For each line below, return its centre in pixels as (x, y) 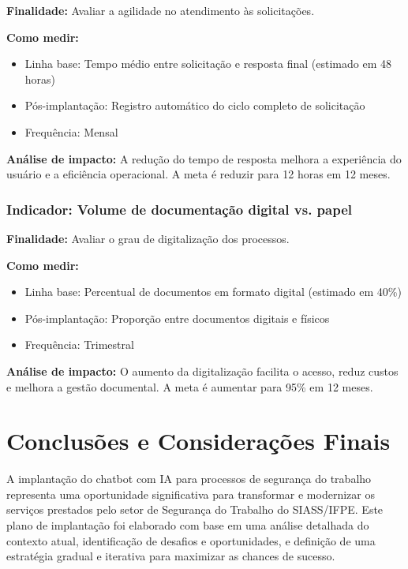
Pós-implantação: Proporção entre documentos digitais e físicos (177, 318)
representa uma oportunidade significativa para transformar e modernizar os (191, 494)
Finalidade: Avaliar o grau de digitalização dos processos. (148, 238)
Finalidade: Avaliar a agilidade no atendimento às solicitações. (161, 10)
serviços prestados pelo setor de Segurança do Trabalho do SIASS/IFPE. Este (195, 509)
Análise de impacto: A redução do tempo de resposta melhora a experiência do (204, 158)
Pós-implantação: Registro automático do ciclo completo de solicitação (195, 105)
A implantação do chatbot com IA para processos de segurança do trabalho (189, 479)
